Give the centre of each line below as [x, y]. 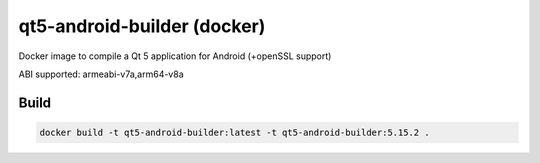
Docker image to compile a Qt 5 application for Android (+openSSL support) [175, 56]
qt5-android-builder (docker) [142, 26]
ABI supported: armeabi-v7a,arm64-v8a [101, 74]
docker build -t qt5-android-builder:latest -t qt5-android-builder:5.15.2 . [234, 132]
